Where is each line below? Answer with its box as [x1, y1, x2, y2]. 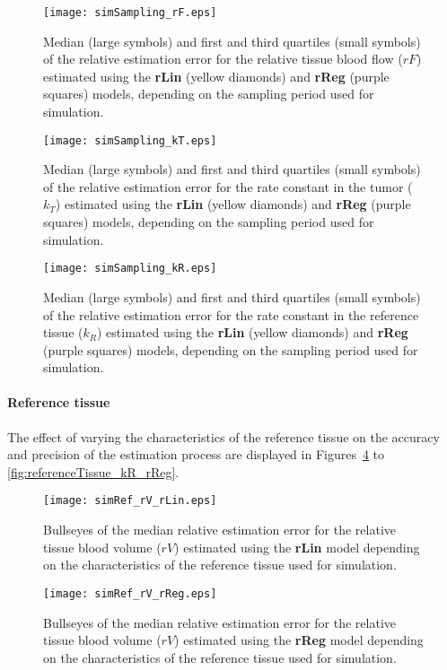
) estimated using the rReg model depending [174, 631, 424, 649]
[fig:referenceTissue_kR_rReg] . [7, 462, 180, 481]
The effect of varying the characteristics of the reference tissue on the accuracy [7, 427, 440, 446]
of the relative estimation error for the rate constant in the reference [43, 305, 419, 324]
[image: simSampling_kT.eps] [43, 134, 217, 147]
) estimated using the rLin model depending [174, 537, 420, 556]
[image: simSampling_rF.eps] [43, 6, 217, 19]
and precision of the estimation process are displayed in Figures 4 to [7, 445, 385, 464]
